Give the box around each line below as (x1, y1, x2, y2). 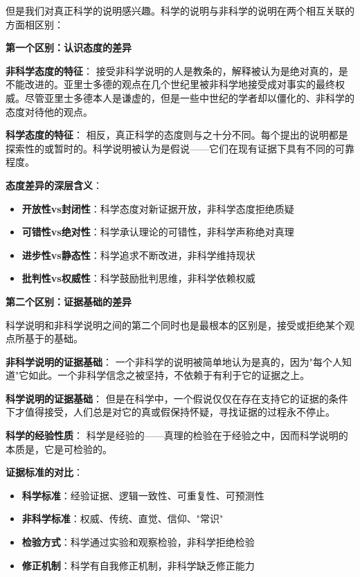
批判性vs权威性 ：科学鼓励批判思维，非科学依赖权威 (21, 271, 255, 285)
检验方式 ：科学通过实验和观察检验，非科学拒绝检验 (21, 535, 255, 549)
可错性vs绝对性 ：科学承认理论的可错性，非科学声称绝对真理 (21, 224, 294, 239)
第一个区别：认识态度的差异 (6, 40, 132, 55)
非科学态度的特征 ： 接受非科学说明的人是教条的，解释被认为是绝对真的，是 (6, 63, 348, 78)
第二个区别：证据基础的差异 (6, 294, 132, 308)
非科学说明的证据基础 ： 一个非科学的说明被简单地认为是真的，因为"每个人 (6, 354, 342, 369)
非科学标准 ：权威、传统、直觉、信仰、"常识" (21, 511, 224, 526)
